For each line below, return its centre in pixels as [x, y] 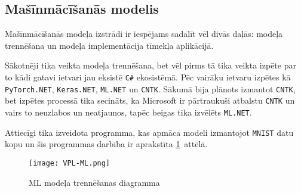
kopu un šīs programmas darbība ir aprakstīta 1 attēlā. [106, 144]
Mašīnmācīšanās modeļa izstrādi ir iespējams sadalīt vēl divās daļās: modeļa [144, 34]
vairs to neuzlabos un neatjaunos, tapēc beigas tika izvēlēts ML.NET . [128, 112]
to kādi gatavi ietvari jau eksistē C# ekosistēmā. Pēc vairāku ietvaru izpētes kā [148, 77]
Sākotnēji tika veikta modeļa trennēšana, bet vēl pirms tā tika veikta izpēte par [150, 65]
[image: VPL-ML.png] [70, 163]
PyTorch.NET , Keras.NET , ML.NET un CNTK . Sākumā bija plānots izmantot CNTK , [150, 88]
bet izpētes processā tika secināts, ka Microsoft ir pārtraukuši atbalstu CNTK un [150, 100]
